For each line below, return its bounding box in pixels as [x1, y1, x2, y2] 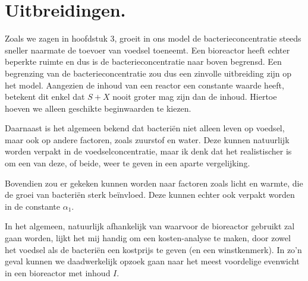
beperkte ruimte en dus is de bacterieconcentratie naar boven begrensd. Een [5, 55, 282, 68]
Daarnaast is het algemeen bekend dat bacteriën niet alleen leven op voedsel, [5, 122, 285, 134]
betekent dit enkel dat [5, 90, 85, 103]
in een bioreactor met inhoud [5, 266, 111, 279]
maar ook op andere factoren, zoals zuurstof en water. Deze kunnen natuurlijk [5, 133, 290, 146]
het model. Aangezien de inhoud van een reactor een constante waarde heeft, [5, 78, 284, 91]
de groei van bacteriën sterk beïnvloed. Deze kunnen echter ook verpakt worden [5, 188, 295, 201]
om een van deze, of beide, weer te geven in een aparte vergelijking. [5, 157, 250, 169]
